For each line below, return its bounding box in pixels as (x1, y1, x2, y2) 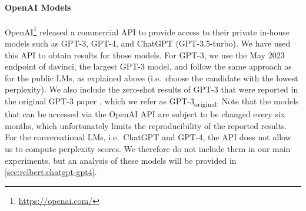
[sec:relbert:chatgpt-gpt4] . (5, 166, 97, 178)
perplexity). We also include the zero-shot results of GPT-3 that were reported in (5, 83, 298, 95)
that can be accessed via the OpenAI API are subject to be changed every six (5, 108, 285, 120)
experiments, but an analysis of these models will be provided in (5, 154, 237, 166)
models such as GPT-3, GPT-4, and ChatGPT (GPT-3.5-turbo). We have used (5, 37, 291, 50)
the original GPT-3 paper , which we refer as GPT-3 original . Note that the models (5, 95, 299, 108)
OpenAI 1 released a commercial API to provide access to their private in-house (5, 24, 290, 38)
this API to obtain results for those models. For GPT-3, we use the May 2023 (5, 48, 285, 61)
